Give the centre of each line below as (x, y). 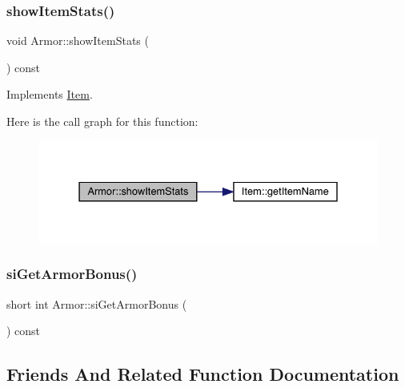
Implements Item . (50, 94)
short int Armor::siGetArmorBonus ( (97, 303)
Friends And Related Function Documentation (203, 374)
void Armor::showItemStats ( (78, 40)
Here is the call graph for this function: (102, 121)
